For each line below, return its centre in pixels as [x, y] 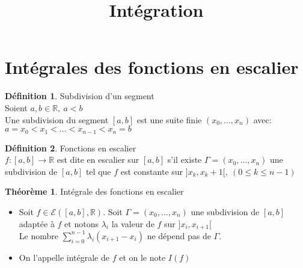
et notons [81, 223]
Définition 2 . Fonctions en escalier [71, 148]
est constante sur [152, 171]
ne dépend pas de [179, 235]
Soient [16, 107]
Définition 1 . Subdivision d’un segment [80, 96]
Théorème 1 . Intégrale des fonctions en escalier [94, 191]
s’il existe [185, 160]
